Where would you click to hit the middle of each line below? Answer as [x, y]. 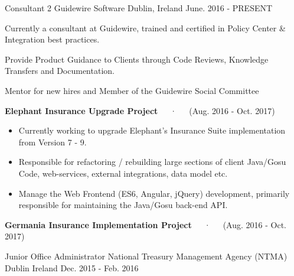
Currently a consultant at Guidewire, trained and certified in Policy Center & [145, 27]
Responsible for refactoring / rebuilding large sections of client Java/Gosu [152, 162]
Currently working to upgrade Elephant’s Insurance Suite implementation [152, 130]
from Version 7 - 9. [53, 142]
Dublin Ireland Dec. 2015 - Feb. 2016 [72, 267]
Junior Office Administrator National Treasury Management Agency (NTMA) [146, 256]
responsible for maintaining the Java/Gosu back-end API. [123, 205]
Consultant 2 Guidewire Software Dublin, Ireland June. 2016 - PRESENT [139, 8]
